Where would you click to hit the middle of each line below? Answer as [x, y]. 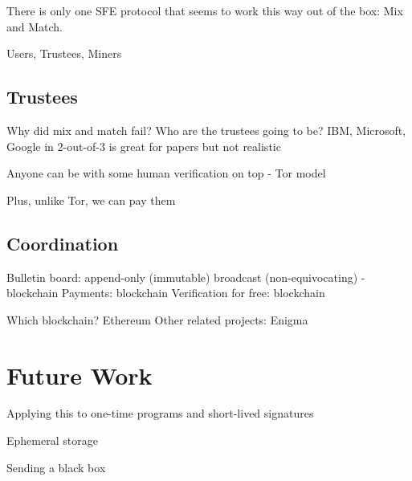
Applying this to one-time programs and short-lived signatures [160, 413]
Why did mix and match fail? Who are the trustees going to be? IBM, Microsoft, [206, 130]
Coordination [63, 243]
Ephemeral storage [52, 440]
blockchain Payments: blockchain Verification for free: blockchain [166, 293]
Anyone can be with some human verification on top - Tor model [166, 173]
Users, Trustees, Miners [64, 53]
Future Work [80, 375]
